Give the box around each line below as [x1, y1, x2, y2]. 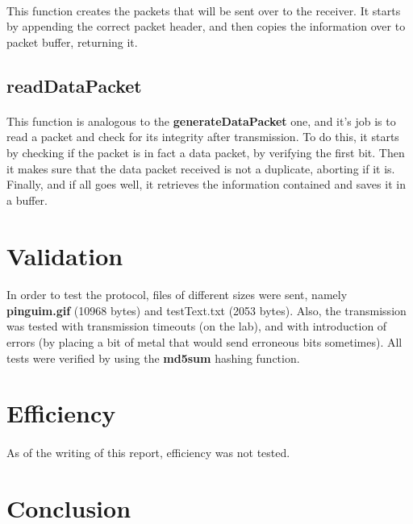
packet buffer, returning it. [6, 33, 138, 50]
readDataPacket [6, 73, 142, 98]
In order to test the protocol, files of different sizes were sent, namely [6, 286, 348, 303]
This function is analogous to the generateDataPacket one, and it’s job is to [6, 112, 396, 129]
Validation [6, 239, 123, 272]
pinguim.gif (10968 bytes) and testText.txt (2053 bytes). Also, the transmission [6, 302, 407, 318]
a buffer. [6, 191, 48, 208]
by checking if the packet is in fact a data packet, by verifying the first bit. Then [6, 143, 405, 160]
